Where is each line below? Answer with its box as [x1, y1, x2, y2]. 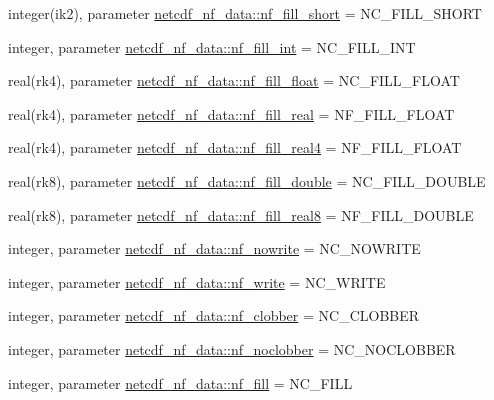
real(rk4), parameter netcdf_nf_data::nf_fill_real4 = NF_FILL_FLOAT [8, 137, 462, 158]
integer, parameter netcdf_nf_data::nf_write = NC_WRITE [8, 271, 386, 292]
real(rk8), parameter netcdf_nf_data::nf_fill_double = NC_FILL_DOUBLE [8, 170, 486, 191]
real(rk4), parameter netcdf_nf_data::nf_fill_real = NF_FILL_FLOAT [8, 103, 455, 124]
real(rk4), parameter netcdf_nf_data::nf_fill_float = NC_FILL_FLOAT [8, 70, 460, 91]
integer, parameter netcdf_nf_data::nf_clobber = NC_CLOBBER [8, 305, 420, 326]
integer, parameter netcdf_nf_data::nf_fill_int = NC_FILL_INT [8, 36, 416, 57]
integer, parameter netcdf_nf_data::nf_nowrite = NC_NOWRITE [8, 238, 421, 259]
